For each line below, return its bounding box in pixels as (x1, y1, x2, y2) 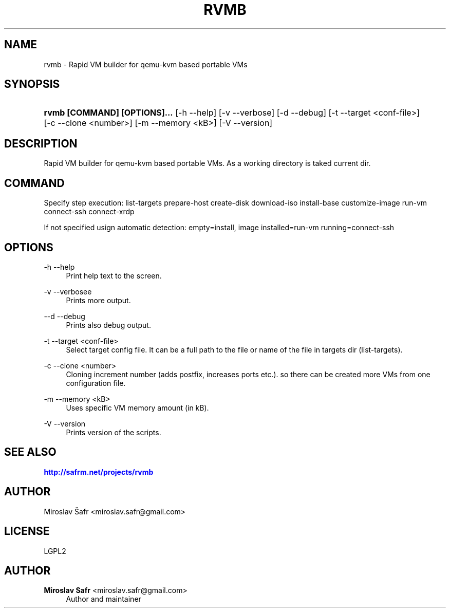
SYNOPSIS (4, 78, 60, 91)
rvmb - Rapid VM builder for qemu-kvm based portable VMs (44, 60, 248, 69)
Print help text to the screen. (66, 271, 162, 280)
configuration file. (66, 378, 126, 387)
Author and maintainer (66, 595, 141, 604)
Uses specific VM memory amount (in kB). (66, 403, 209, 412)
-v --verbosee (44, 287, 92, 296)
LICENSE (4, 525, 50, 538)
